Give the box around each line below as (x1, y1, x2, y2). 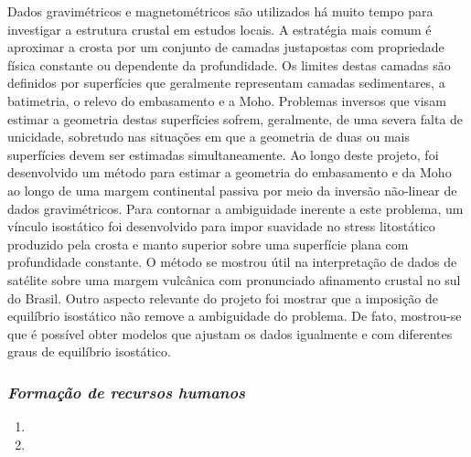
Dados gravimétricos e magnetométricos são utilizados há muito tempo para (7, 2, 434, 20)
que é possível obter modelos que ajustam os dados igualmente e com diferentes (7, 324, 453, 343)
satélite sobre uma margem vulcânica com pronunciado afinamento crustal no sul (7, 270, 461, 289)
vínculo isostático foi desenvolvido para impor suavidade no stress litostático (7, 217, 435, 236)
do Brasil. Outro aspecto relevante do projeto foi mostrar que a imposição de (7, 288, 438, 307)
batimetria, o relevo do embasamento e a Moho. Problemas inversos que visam (7, 90, 446, 110)
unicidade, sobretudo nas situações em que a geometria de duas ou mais (7, 127, 410, 146)
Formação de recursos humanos (7, 380, 246, 403)
